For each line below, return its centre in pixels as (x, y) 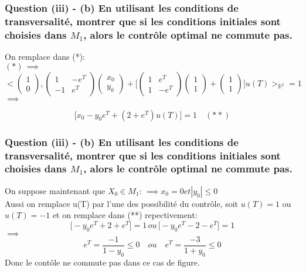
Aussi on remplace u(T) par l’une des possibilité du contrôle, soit (122, 203)
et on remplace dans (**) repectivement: (125, 215)
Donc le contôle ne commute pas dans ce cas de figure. (102, 262)
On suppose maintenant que (55, 190)
